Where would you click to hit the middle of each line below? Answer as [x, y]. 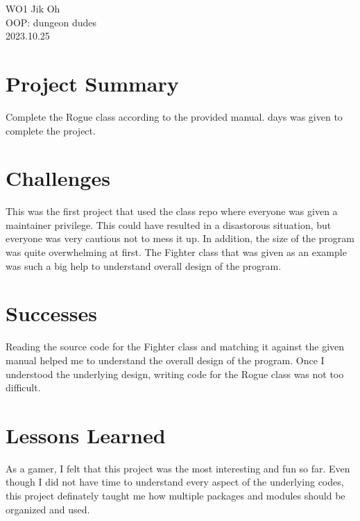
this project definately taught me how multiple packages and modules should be [175, 495]
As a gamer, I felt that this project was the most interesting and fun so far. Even [178, 468]
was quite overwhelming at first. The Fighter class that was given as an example [176, 252]
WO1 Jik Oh [33, 8]
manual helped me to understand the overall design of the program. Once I [165, 360]
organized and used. [48, 509]
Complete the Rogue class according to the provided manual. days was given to [174, 116]
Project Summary [92, 83]
